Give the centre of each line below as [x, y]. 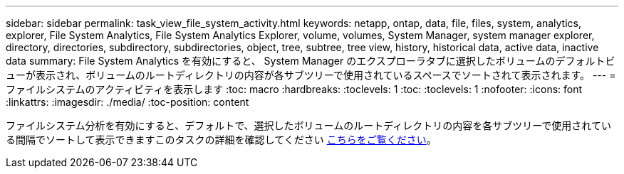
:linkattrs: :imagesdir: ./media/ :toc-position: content [128, 102]
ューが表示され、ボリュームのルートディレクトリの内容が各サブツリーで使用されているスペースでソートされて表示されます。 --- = [311, 75]
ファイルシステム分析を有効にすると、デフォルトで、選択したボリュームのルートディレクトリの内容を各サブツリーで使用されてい [308, 125]
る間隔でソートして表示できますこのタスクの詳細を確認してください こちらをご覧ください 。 [221, 140]
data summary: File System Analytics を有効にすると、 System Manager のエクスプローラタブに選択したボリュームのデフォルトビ [311, 61]
